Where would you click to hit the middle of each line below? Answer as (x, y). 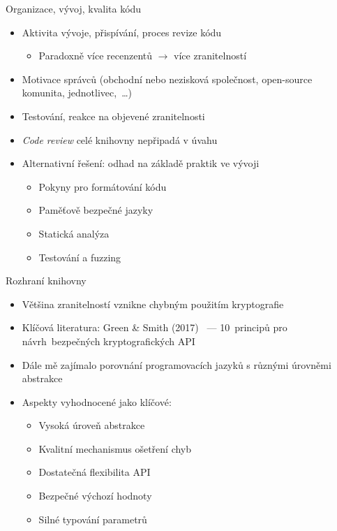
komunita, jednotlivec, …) (77, 93)
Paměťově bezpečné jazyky (96, 210)
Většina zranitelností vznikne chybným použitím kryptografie (153, 304)
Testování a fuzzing (80, 257)
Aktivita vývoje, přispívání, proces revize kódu (122, 32)
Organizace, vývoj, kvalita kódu (74, 8)
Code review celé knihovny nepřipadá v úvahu (120, 139)
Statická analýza (74, 233)
